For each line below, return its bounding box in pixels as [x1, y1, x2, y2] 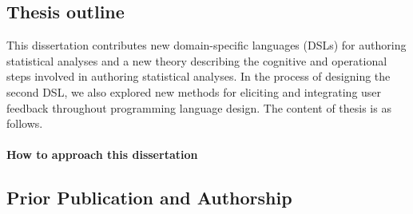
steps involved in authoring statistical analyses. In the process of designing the [6, 68, 391, 85]
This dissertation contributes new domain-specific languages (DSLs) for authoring [6, 37, 407, 53]
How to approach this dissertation [6, 146, 198, 163]
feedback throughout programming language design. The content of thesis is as [6, 99, 391, 116]
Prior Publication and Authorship [6, 185, 292, 210]
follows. [6, 115, 43, 132]
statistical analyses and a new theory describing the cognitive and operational [6, 52, 387, 69]
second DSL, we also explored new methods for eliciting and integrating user [6, 83, 382, 100]
